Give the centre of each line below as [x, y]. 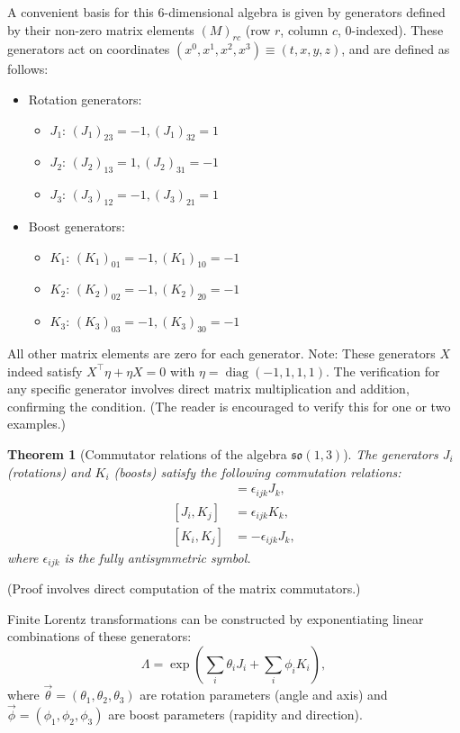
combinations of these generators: [99, 636]
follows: [28, 69]
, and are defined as [396, 49]
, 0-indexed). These [390, 29]
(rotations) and [49, 471]
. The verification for [383, 371]
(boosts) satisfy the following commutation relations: [257, 471]
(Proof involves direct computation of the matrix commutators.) [184, 588]
